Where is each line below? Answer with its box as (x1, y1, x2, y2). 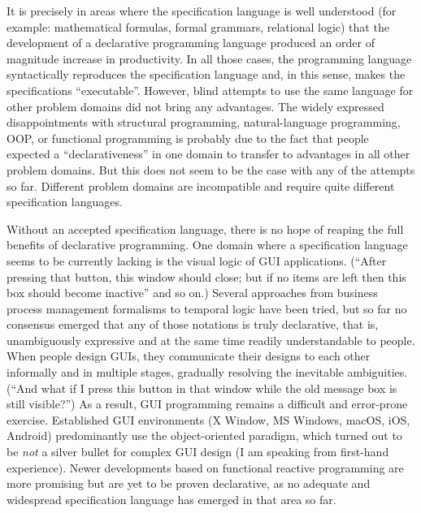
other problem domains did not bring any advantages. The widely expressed (7, 97, 384, 114)
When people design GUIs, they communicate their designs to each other (7, 347, 371, 364)
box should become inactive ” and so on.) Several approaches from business (7, 284, 378, 301)
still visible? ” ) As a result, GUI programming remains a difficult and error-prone (7, 395, 408, 412)
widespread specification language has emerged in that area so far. (7, 490, 336, 507)
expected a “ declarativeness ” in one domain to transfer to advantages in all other (7, 145, 410, 162)
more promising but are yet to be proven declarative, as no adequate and (7, 475, 371, 492)
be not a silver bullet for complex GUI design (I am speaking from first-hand (7, 443, 389, 460)
